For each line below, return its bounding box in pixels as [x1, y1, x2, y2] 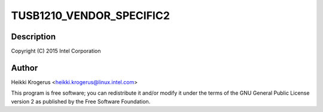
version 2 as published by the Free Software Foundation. [11, 98, 151, 105]
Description [11, 32, 56, 42]
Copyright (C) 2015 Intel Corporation [11, 48, 101, 55]
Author [11, 63, 38, 73]
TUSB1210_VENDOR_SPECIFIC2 [11, 9, 170, 22]
